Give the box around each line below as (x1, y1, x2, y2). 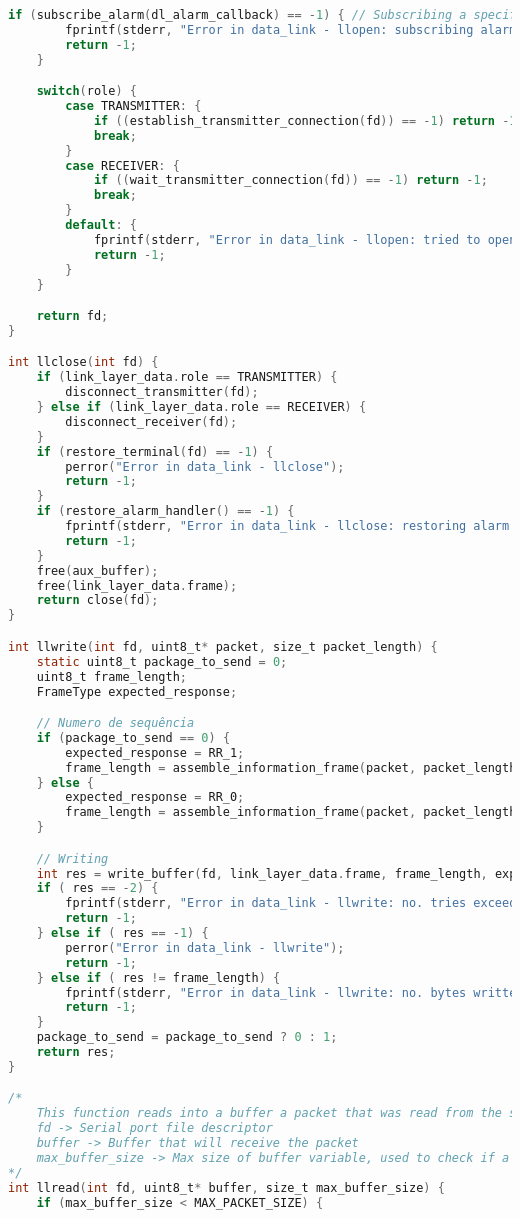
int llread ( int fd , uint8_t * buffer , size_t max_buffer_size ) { (8, 1180, 445, 1195)
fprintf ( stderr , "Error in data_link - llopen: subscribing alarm (65, 22, 517, 37)
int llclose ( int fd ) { (8, 355, 159, 370)
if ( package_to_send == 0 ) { (36, 730, 231, 745)
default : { (65, 218, 137, 233)
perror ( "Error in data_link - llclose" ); (65, 459, 345, 474)
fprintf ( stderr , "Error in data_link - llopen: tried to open (93, 232, 517, 247)
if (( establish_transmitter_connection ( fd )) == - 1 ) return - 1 (93, 113, 517, 128)
